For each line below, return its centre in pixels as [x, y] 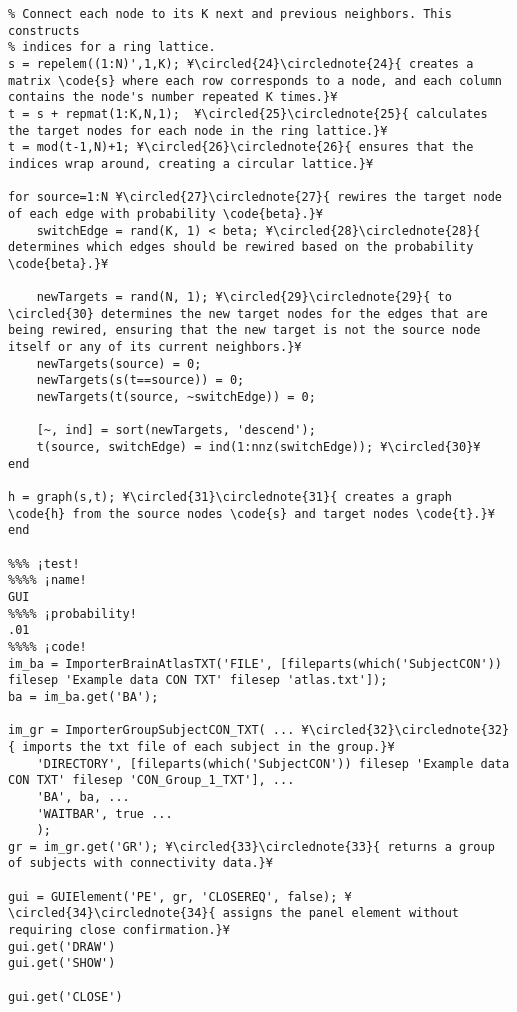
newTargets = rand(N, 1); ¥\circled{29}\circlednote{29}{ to [244, 297]
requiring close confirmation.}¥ [119, 930]
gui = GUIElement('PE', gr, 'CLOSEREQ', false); [173, 896]
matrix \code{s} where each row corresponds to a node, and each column [255, 80]
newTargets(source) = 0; [119, 363]
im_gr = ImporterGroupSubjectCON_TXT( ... [151, 730]
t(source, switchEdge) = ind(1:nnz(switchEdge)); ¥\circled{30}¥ [258, 447]
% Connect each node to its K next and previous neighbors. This [230, 14]
